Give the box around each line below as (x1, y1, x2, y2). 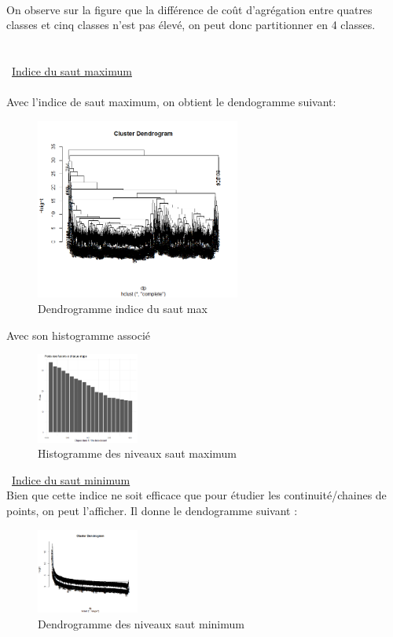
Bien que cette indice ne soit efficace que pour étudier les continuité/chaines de (6, 487, 387, 503)
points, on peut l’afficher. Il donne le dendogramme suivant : (6, 502, 298, 518)
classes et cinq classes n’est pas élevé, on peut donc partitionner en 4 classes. (6, 17, 376, 33)
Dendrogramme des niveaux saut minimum (38, 615, 244, 631)
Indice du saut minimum (12, 471, 130, 488)
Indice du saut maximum (12, 62, 132, 79)
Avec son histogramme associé (6, 326, 151, 343)
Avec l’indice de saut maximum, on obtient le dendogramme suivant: (6, 94, 336, 110)
